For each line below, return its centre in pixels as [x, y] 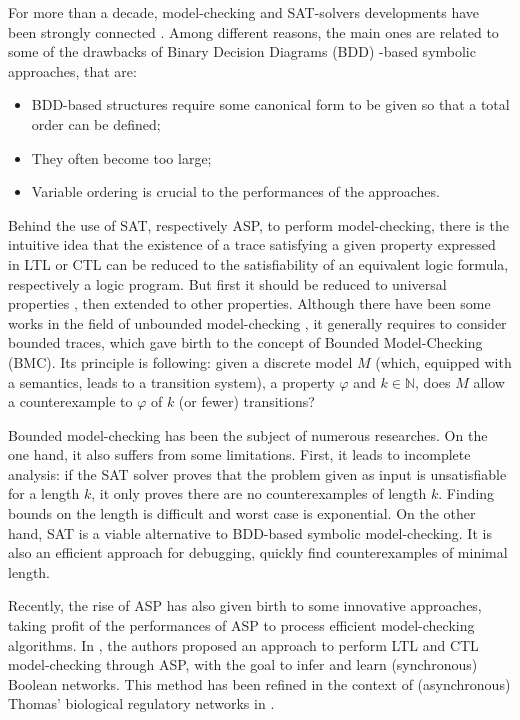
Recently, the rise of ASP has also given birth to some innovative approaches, [245, 605]
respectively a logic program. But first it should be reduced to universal [227, 283]
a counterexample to [70, 401]
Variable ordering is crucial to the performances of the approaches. [235, 191]
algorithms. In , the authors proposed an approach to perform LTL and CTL [243, 644]
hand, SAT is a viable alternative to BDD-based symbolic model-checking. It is [250, 532]
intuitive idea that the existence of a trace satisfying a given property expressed [252, 244]
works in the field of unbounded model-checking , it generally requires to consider [257, 322]
